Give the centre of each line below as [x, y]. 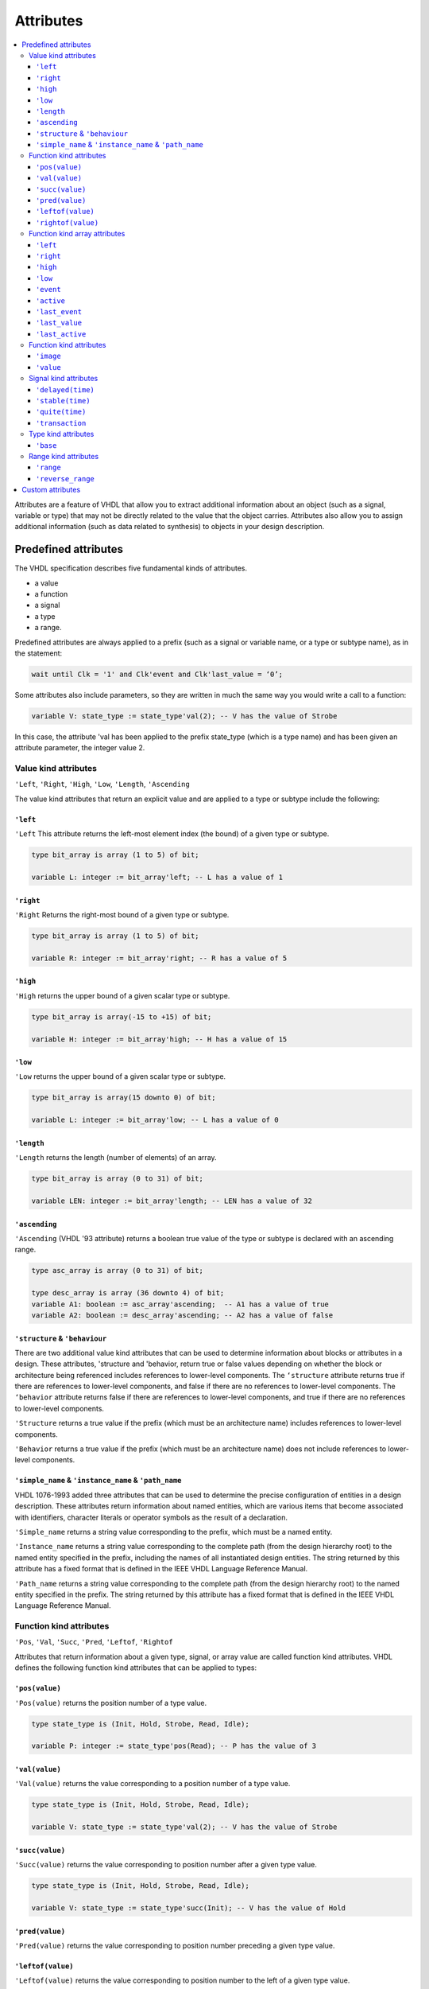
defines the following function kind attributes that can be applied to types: [136, 1668]
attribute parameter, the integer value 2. [80, 748]
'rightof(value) [68, 222]
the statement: [39, 653]
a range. [48, 628]
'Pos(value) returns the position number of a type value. [111, 1703]
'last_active [61, 334]
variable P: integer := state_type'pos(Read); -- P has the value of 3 [174, 1746]
